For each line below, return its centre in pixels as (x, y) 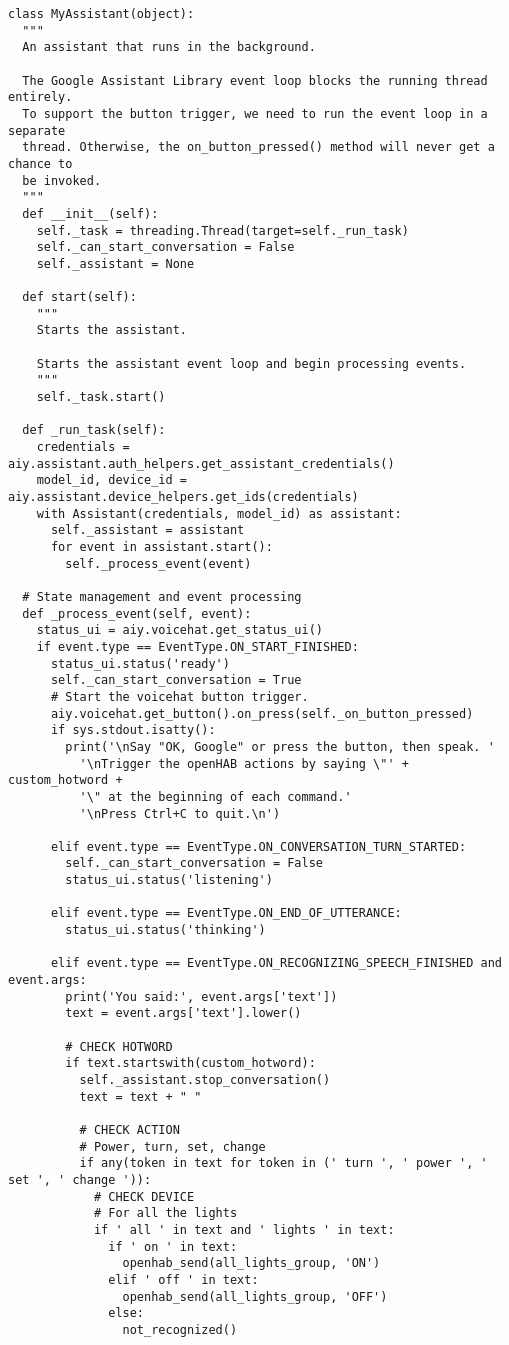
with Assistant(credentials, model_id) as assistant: (219, 513)
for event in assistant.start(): (161, 547)
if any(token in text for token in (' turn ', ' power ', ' (283, 1163)
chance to (40, 163)
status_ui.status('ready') (140, 663)
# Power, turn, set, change (172, 1146)
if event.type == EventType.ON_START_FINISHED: (197, 646)
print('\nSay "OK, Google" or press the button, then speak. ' (280, 746)
